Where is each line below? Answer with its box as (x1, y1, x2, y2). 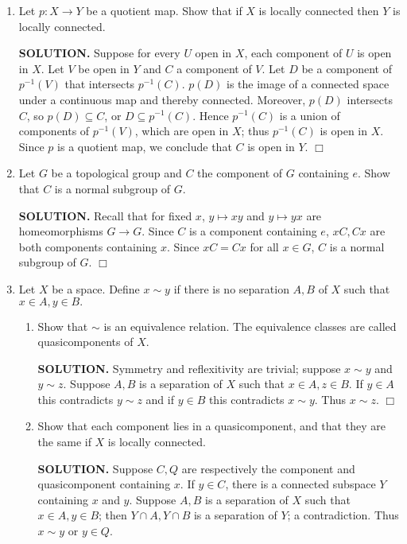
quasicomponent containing (37, 476, 171, 492)
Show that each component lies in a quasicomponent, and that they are (37, 418, 386, 434)
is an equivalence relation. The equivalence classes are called (103, 317, 397, 334)
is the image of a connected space (226, 76, 390, 92)
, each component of (244, 45, 343, 61)
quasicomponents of (37, 333, 134, 350)
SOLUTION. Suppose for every (18, 45, 180, 61)
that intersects (64, 76, 135, 92)
